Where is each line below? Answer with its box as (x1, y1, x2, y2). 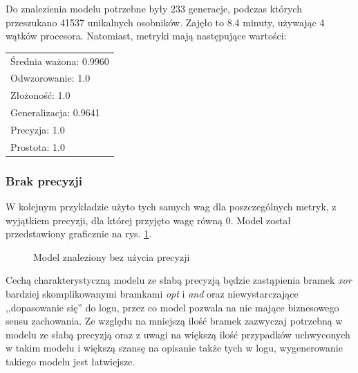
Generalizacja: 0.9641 (10, 105, 100, 120)
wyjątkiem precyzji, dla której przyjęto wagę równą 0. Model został (6, 212, 291, 227)
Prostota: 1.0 (10, 139, 65, 154)
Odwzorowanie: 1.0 (10, 71, 91, 85)
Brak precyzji (6, 172, 82, 189)
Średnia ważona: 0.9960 (10, 53, 109, 68)
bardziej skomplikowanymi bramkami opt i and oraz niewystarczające (6, 286, 299, 301)
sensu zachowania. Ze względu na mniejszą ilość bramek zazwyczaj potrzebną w (6, 313, 343, 328)
